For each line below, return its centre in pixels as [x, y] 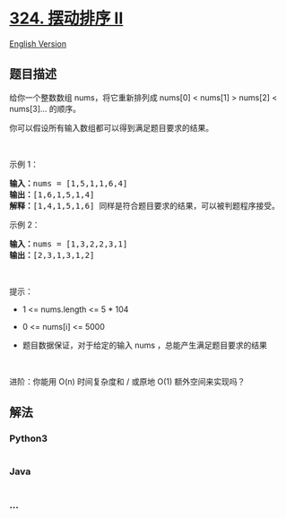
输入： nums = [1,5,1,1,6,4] [69, 183]
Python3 [28, 438]
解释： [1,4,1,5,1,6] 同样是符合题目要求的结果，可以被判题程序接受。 [145, 206]
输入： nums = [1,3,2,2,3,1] [69, 244]
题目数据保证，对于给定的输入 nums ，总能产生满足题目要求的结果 [144, 345]
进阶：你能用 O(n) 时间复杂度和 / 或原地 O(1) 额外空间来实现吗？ [127, 381]
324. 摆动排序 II [66, 18]
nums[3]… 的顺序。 [45, 108]
